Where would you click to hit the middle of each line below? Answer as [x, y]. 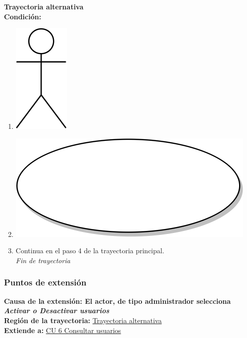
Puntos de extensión [45, 282]
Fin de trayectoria [43, 260]
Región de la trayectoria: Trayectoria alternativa [83, 320]
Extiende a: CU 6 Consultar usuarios [63, 330]
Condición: [23, 16]
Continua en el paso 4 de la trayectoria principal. [90, 251]
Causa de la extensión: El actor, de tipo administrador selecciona [118, 301]
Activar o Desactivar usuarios [57, 310]
